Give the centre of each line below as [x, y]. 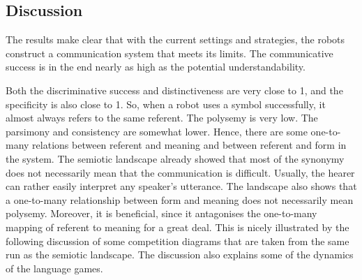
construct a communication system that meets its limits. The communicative [169, 53]
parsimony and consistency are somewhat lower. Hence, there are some [157, 131]
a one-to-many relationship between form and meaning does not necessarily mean [180, 199]
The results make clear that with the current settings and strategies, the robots [175, 39]
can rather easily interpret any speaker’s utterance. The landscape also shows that [181, 186]
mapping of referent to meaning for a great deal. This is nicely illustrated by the [178, 227]
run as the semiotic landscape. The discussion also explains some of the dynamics [180, 255]
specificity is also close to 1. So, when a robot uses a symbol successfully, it [166, 104]
